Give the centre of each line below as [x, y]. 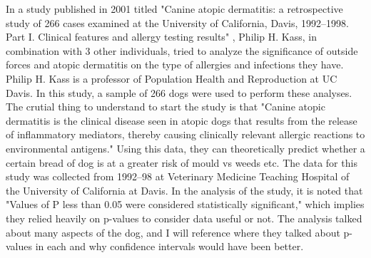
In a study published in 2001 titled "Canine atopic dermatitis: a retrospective [174, 9]
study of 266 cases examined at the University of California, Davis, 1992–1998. [177, 22]
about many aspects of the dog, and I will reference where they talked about [173, 232]
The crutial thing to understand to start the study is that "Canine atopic [166, 107]
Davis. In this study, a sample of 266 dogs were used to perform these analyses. [179, 92]
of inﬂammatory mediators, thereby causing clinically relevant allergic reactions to [185, 134]
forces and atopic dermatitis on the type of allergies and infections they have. [175, 64]
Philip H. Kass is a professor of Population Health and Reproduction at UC [172, 78]
